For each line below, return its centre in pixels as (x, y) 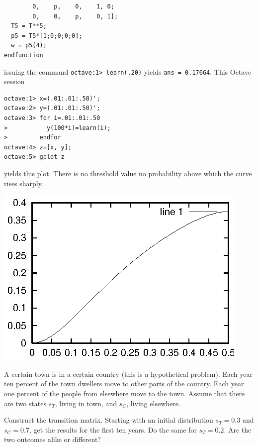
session (14, 81)
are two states (25, 403)
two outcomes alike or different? (52, 439)
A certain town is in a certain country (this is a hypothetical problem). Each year (128, 374)
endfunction (24, 55)
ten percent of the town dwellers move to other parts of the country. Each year (124, 384)
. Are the (238, 429)
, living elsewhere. (153, 403)
